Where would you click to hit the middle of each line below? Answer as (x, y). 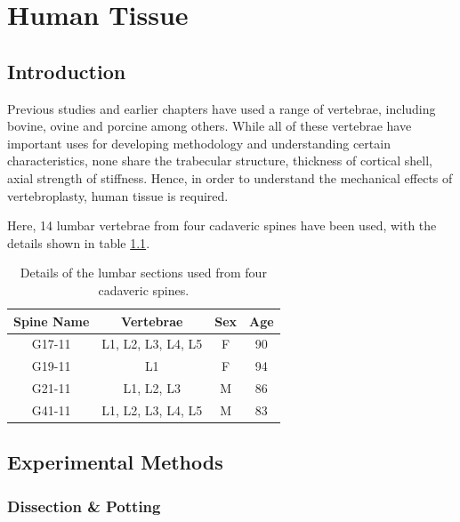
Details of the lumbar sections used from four (143, 273)
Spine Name (52, 321)
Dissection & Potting (84, 506)
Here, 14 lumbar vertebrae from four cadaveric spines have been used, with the (222, 225)
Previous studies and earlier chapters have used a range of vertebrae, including (222, 108)
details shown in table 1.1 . (79, 242)
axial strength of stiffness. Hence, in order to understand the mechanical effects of (230, 177)
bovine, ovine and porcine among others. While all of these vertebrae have (210, 126)
